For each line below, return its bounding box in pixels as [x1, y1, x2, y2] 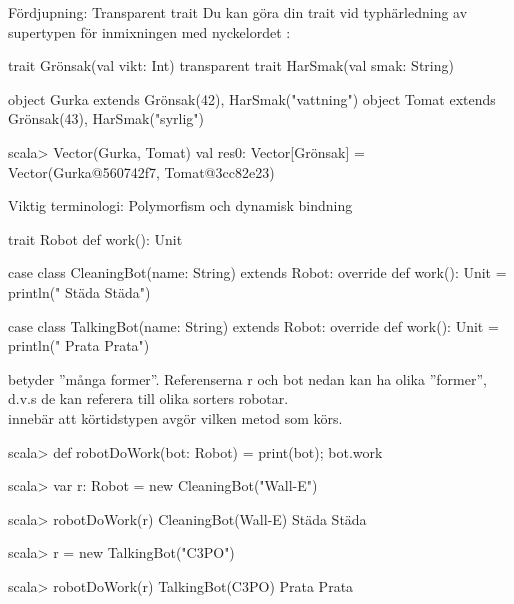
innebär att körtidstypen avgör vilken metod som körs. [8, 407, 343, 428]
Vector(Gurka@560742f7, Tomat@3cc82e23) [8, 161, 275, 182]
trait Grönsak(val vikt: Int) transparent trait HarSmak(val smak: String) [8, 55, 454, 76]
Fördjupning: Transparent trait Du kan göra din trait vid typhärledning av [8, 2, 468, 22]
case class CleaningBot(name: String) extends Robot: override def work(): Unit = [8, 262, 507, 283]
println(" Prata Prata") [8, 335, 150, 356]
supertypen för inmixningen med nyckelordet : [8, 21, 291, 42]
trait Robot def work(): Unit [8, 228, 183, 249]
